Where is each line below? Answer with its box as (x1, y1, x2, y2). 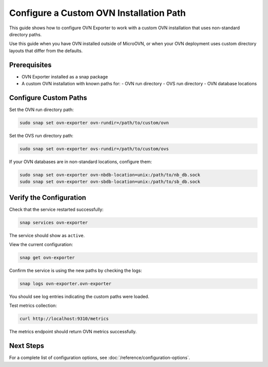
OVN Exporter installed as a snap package (21, 73, 108, 79)
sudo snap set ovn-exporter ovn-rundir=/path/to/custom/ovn (19, 120, 169, 125)
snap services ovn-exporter (19, 220, 88, 225)
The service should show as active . (9, 232, 85, 238)
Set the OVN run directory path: (9, 107, 74, 113)
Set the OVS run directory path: (9, 132, 73, 138)
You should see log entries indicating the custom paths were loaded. (9, 294, 149, 300)
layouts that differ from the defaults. (9, 48, 83, 54)
